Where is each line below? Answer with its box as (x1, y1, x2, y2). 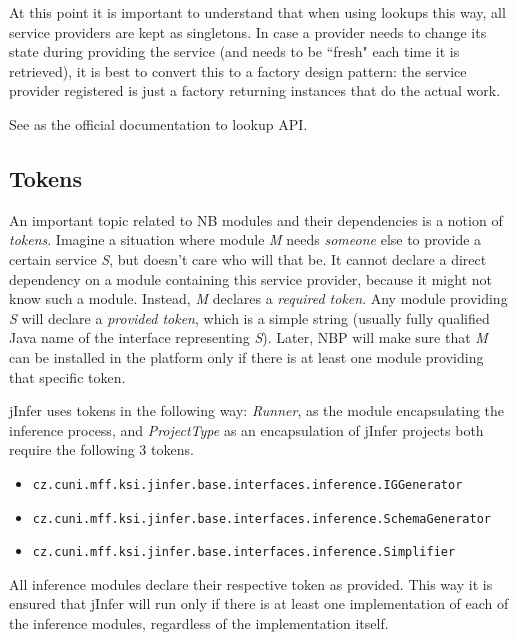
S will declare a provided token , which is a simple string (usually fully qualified (9, 307, 490, 328)
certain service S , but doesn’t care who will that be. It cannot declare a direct (9, 248, 487, 269)
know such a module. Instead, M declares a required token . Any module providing (9, 288, 508, 309)
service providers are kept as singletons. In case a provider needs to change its (9, 21, 487, 42)
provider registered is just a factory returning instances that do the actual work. (9, 80, 501, 101)
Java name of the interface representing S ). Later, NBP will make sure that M (9, 327, 488, 348)
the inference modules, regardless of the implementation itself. (9, 613, 389, 634)
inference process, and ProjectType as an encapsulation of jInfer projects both (9, 419, 484, 440)
